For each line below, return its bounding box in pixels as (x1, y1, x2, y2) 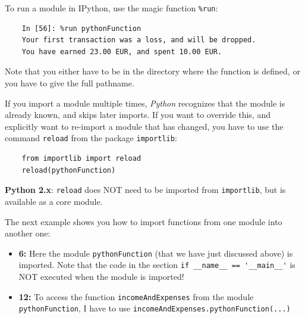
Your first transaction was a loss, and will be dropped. (21, 36, 256, 45)
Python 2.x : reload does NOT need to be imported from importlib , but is (5, 183, 286, 196)
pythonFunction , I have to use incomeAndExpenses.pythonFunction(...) (18, 302, 291, 314)
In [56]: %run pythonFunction (21, 24, 142, 33)
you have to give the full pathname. (5, 77, 134, 89)
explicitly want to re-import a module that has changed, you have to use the (5, 120, 284, 132)
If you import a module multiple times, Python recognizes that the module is (5, 96, 285, 109)
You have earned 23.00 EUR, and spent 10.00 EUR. (21, 47, 222, 56)
